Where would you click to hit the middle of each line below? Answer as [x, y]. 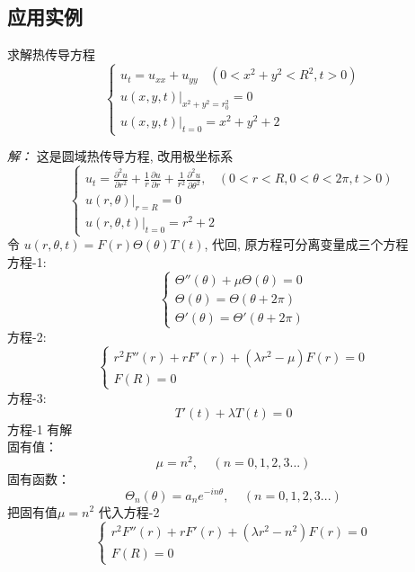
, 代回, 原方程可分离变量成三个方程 [306, 244]
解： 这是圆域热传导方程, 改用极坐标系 [120, 156]
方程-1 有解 [40, 429]
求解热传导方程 [51, 54]
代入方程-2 [129, 511]
